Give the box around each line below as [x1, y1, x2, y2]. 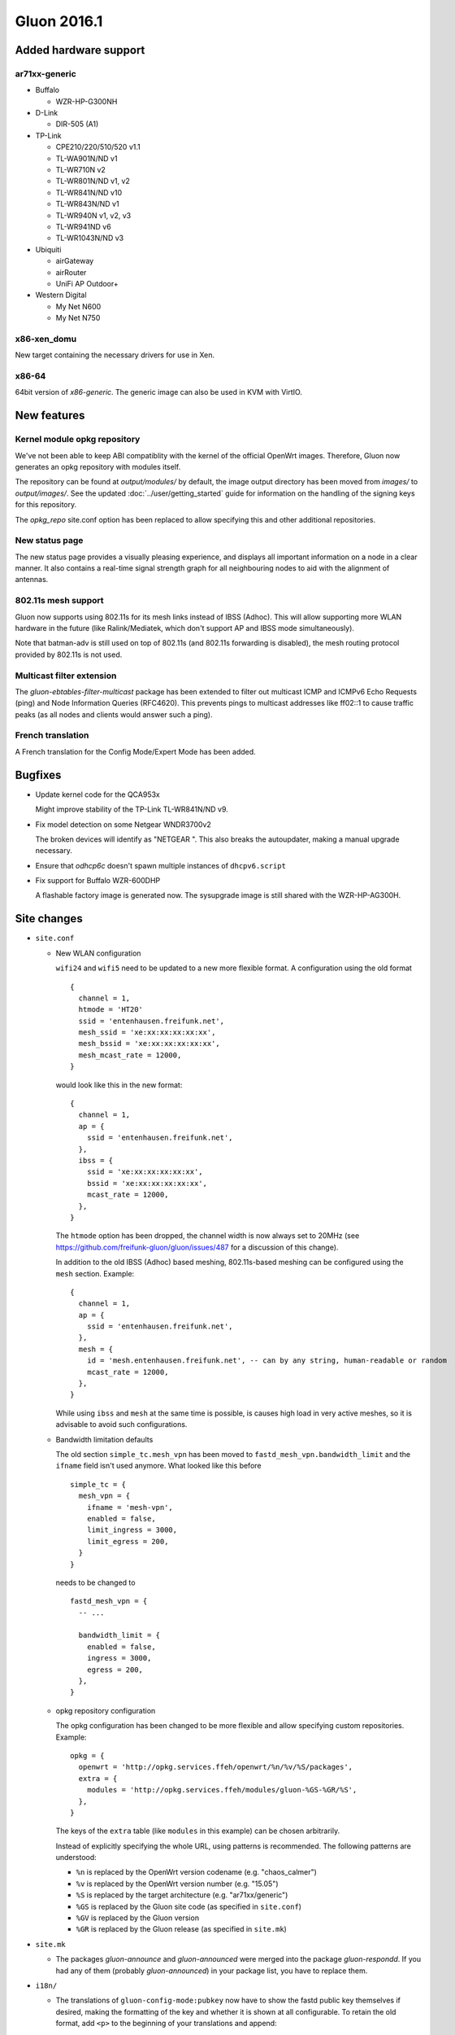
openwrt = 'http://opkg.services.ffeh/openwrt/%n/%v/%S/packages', [78, 1762, 353, 1772]
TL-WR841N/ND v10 [55, 187, 122, 197]
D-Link [35, 108, 58, 118]
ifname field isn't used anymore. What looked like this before [55, 1461, 262, 1471]
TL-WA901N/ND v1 [55, 153, 118, 163]
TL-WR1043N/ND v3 [55, 233, 124, 243]
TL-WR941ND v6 [55, 222, 111, 231]
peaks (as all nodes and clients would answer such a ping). [15, 709, 213, 720]
